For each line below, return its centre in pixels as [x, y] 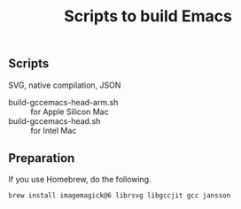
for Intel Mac [54, 130]
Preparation [42, 158]
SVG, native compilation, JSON [65, 85]
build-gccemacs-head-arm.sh [63, 102]
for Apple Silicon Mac [70, 112]
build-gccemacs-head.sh [54, 120]
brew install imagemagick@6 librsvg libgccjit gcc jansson [120, 196]
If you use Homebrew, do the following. [80, 180]
